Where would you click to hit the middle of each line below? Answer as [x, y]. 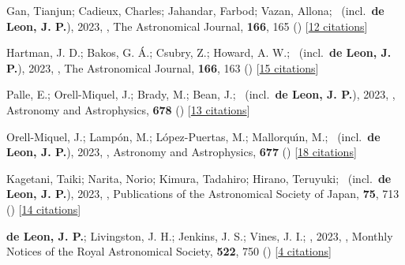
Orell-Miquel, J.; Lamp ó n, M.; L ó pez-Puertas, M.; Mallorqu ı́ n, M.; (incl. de [193, 136]
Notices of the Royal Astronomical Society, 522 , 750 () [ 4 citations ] [169, 251]
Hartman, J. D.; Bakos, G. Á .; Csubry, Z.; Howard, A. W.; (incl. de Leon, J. [199, 52]
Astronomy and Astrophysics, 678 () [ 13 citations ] [128, 109]
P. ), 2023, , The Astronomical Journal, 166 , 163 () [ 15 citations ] [163, 67]
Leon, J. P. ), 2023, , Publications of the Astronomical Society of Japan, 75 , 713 [203, 194]
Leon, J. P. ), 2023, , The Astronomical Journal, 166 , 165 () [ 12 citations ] [187, 26]
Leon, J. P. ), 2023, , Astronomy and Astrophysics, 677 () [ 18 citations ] [182, 152]
